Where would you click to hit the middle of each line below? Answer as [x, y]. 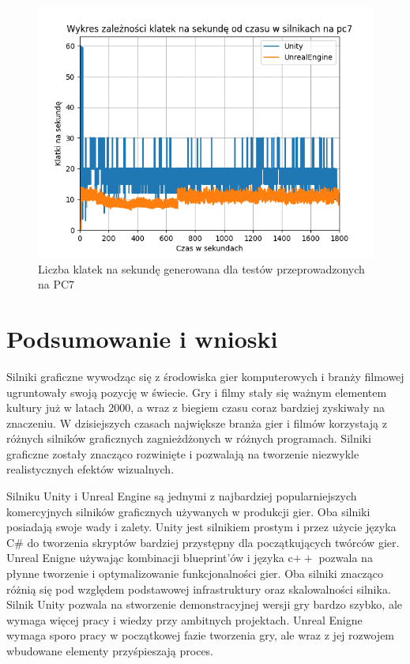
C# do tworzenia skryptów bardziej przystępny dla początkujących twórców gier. [203, 542]
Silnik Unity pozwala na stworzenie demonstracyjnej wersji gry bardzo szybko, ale [205, 604]
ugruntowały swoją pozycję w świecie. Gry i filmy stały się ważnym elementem [197, 392]
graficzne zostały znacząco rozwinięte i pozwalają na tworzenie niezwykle [183, 453]
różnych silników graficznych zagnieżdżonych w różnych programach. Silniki [189, 438]
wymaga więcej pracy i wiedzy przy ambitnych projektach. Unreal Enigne [184, 619]
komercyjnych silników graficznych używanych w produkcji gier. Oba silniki [188, 511]
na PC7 [56, 284]
